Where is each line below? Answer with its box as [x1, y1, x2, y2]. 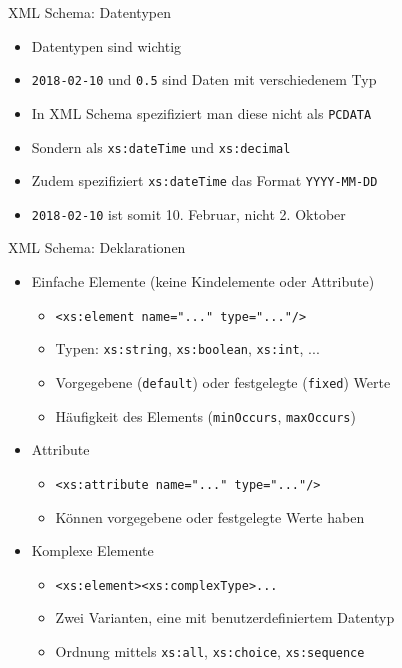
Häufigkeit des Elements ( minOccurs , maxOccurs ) [55, 405, 356, 426]
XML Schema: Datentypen [8, 2, 171, 22]
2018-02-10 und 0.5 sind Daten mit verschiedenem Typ [31, 69, 377, 90]
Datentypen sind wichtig [31, 35, 182, 56]
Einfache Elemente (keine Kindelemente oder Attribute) [31, 271, 375, 292]
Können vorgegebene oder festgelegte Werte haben [55, 506, 365, 527]
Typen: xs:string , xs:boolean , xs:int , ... [55, 338, 320, 359]
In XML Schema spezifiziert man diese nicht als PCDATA [31, 102, 372, 123]
